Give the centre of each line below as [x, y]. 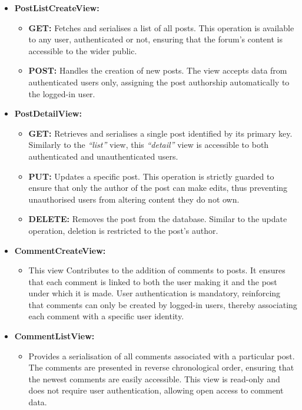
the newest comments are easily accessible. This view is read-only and [154, 378]
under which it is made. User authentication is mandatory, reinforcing [155, 293]
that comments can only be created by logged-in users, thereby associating [163, 304]
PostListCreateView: [57, 8]
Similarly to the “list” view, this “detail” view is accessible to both [149, 145]
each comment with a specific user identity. [106, 316]
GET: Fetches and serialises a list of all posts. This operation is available [161, 27]
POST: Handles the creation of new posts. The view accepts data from [158, 70]
